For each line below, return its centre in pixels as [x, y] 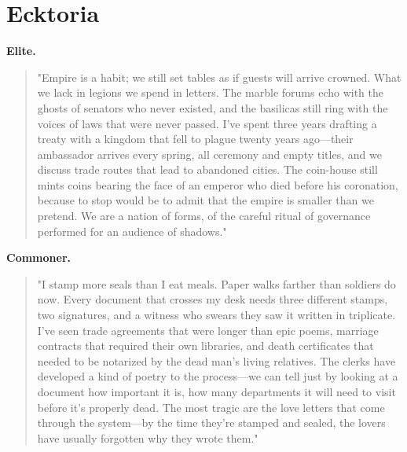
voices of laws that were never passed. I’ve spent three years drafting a [207, 123]
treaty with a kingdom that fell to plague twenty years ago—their [195, 139]
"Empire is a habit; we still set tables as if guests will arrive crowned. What [219, 77]
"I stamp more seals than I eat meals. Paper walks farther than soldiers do [216, 283]
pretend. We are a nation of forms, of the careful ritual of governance [204, 216]
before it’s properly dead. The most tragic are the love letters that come [211, 407]
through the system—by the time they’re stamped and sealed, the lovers [211, 423]
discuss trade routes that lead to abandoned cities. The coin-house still [207, 169]
